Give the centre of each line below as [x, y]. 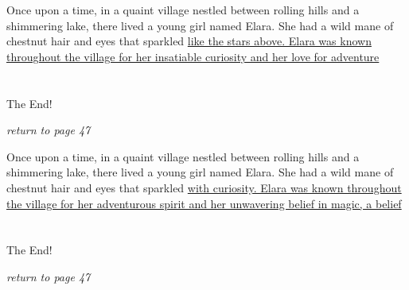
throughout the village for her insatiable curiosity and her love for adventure [193, 56]
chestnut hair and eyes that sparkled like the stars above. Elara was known [189, 41]
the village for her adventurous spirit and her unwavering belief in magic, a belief [204, 203]
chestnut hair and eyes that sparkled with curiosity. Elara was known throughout [204, 187]
